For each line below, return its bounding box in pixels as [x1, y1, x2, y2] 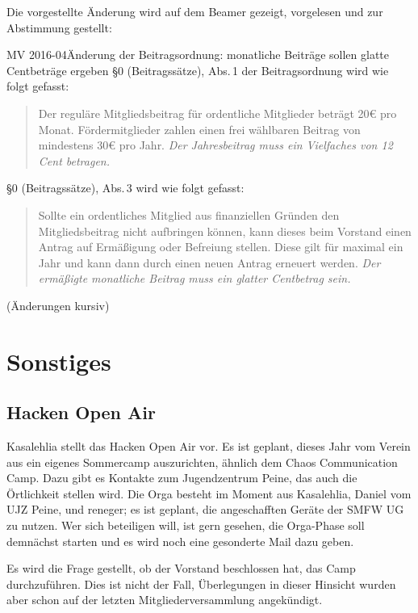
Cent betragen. [38, 152, 110, 169]
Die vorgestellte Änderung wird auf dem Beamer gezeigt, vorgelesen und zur [6, 3, 383, 19]
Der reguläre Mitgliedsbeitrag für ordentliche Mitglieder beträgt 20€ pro [38, 104, 397, 121]
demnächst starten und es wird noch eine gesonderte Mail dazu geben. [6, 532, 354, 549]
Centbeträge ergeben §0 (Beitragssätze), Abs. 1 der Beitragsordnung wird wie [6, 61, 389, 78]
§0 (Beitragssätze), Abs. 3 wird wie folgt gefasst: [6, 179, 245, 196]
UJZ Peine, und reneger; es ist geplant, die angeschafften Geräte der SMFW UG [6, 501, 404, 518]
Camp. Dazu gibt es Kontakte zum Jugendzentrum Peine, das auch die [6, 469, 357, 486]
